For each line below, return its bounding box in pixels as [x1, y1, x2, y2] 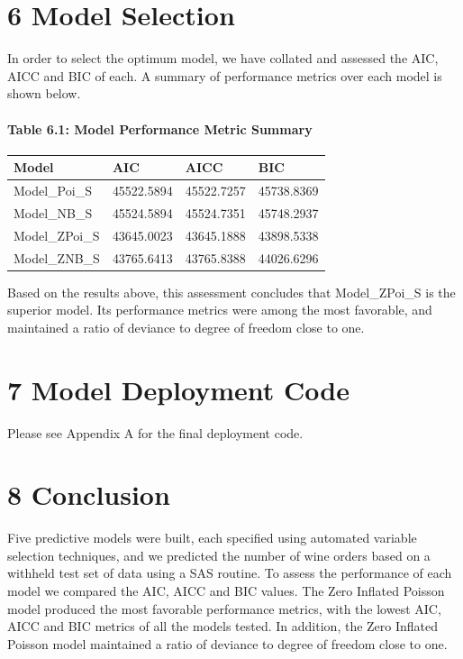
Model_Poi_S [14, 181, 92, 200]
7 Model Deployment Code [7, 371, 350, 407]
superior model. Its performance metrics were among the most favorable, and [7, 300, 432, 319]
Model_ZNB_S [14, 248, 100, 267]
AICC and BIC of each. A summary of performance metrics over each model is [7, 66, 442, 85]
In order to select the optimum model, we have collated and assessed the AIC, [7, 49, 439, 68]
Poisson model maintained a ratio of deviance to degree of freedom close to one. [7, 634, 448, 653]
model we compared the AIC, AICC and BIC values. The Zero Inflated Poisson [7, 581, 445, 600]
